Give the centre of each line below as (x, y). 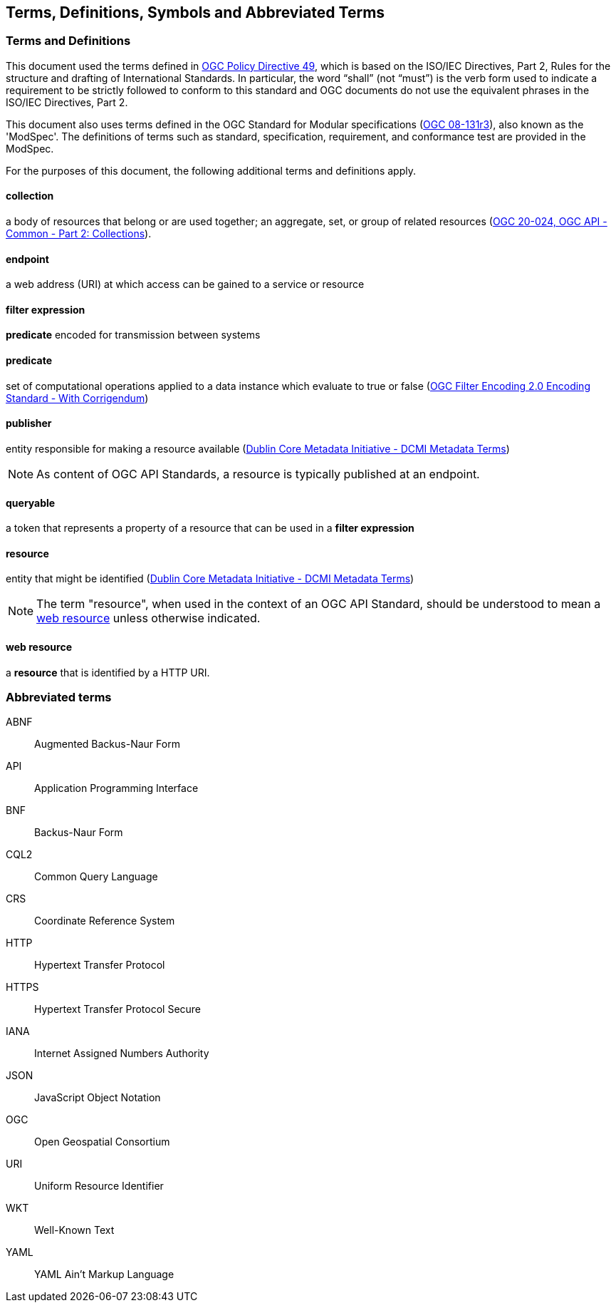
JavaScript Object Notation (98, 1098)
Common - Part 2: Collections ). (79, 234)
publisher (29, 423)
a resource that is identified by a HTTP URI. (108, 672)
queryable (31, 503)
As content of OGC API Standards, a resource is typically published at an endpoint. (258, 474)
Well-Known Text (74, 1230)
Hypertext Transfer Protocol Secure (118, 1009)
